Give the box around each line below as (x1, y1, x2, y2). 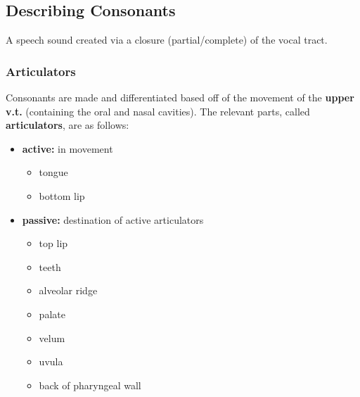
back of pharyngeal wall (39, 377, 141, 392)
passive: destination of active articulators (22, 212, 204, 227)
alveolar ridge (39, 283, 98, 298)
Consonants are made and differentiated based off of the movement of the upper (6, 90, 354, 105)
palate (39, 306, 65, 321)
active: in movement (22, 141, 113, 156)
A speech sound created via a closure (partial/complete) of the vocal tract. (6, 32, 328, 47)
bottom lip (39, 188, 85, 203)
